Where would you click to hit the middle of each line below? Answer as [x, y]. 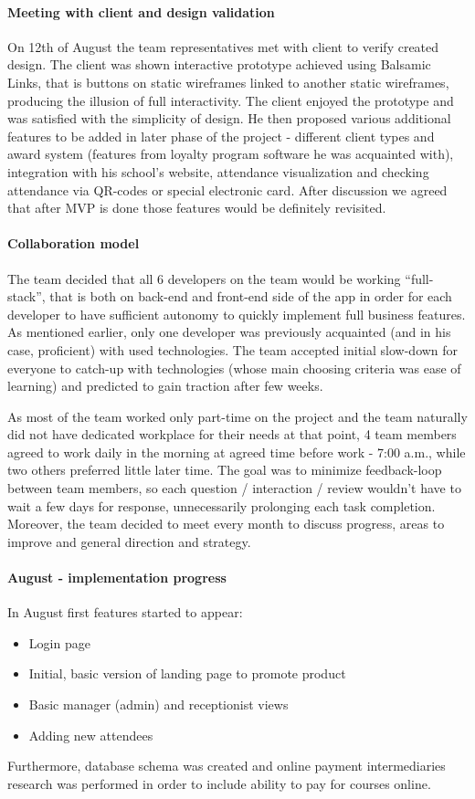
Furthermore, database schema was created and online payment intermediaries [227, 766]
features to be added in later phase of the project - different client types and [221, 136]
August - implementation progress [117, 578]
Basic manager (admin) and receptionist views [158, 704]
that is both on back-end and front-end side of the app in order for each [251, 296]
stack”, [26, 296]
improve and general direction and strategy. [129, 541]
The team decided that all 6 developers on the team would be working [204, 278]
